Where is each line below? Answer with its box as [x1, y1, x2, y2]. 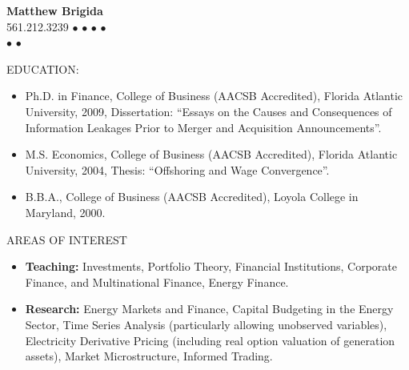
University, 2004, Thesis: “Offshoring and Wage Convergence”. [25, 161, 330, 178]
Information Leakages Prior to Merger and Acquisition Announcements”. [25, 119, 382, 135]
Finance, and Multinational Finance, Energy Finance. [25, 273, 289, 290]
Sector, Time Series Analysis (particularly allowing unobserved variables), [25, 316, 387, 332]
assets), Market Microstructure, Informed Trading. [25, 348, 273, 364]
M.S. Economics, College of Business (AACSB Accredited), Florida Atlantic [25, 146, 398, 163]
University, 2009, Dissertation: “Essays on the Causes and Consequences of [25, 103, 392, 119]
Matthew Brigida [6, 2, 103, 18]
